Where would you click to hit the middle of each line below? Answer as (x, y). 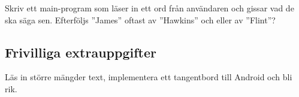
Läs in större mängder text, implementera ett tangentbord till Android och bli (149, 77)
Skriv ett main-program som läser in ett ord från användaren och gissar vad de (149, 8)
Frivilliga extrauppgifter (81, 52)
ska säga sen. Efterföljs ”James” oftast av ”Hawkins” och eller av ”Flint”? (140, 19)
